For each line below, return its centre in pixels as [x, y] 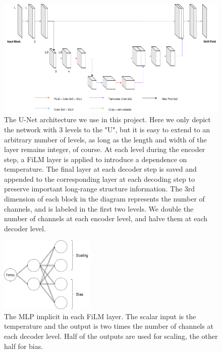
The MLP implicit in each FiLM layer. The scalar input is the [100, 316]
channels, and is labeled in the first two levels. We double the [99, 208]
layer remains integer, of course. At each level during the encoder [105, 149]
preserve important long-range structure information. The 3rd [100, 189]
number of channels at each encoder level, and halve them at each [106, 218]
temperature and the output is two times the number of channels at [109, 326]
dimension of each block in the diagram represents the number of [104, 199]
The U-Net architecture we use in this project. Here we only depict [107, 119]
